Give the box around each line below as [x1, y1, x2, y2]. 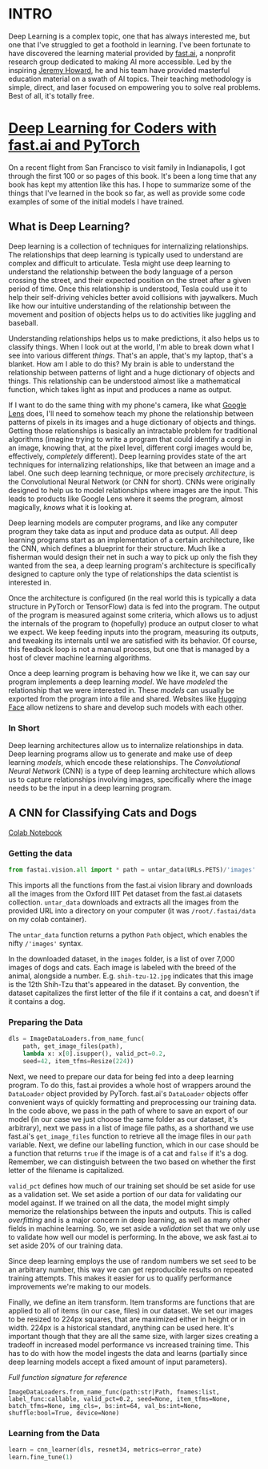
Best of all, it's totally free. [8, 91, 94, 100]
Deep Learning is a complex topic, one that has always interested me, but [8, 31, 250, 41]
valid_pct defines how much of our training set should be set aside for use [8, 1180, 256, 1191]
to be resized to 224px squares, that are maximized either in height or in [8, 1314, 246, 1324]
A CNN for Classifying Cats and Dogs [8, 807, 198, 820]
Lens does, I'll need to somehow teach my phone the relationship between [8, 408, 254, 418]
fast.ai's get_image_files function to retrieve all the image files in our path [8, 1131, 252, 1141]
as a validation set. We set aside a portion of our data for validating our [8, 1189, 242, 1199]
